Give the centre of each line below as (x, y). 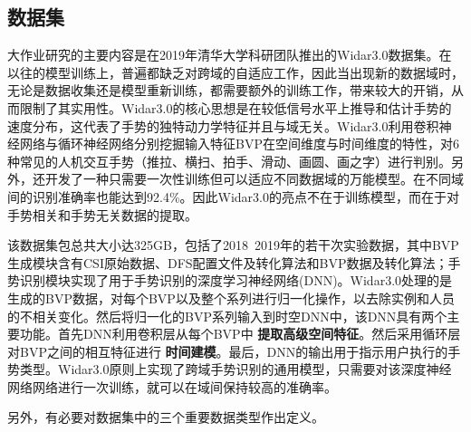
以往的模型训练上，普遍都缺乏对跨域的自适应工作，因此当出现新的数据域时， (235, 72)
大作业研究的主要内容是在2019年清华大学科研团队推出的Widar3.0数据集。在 (230, 55)
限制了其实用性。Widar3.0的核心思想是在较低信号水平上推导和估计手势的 (235, 107)
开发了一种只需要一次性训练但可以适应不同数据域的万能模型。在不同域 (254, 179)
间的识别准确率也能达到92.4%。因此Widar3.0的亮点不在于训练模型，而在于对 (233, 196)
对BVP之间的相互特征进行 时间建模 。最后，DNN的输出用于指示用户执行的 (228, 351)
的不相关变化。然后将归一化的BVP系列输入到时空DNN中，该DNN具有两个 (227, 316)
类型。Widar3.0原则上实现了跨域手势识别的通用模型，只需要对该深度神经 (235, 369)
